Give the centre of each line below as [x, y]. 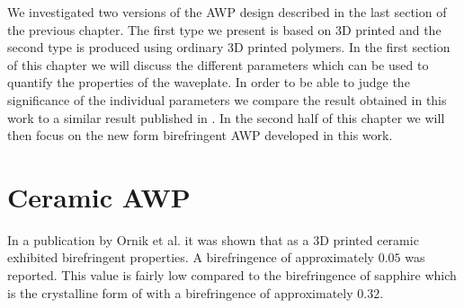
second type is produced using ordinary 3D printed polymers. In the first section [229, 47]
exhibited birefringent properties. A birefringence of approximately [191, 257]
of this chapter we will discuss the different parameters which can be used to [218, 64]
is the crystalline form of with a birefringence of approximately [180, 292]
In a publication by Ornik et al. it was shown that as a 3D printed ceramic [213, 239]
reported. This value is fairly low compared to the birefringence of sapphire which [232, 275]
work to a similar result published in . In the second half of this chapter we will [226, 117]
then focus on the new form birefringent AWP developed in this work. [200, 135]
